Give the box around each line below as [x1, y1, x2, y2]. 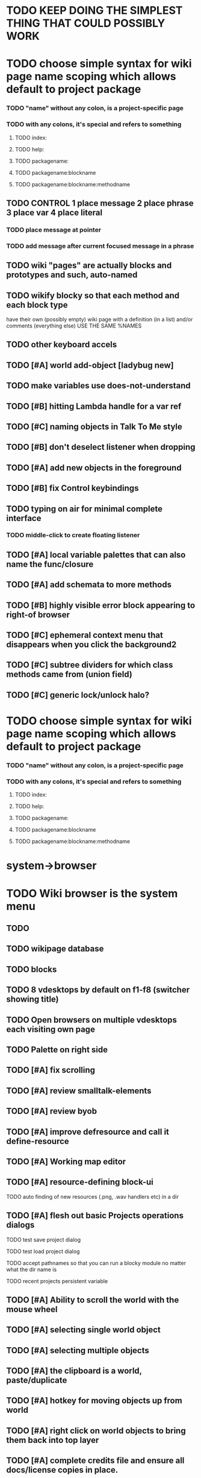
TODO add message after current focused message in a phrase [6, 242, 194, 250]
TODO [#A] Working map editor [6, 1156, 126, 1167]
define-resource [6, 1136, 69, 1146]
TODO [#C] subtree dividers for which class [6, 660, 173, 670]
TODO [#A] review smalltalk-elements [6, 1085, 152, 1096]
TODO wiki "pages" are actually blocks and [6, 261, 172, 271]
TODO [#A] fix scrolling [6, 1065, 95, 1075]
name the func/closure [6, 559, 94, 569]
